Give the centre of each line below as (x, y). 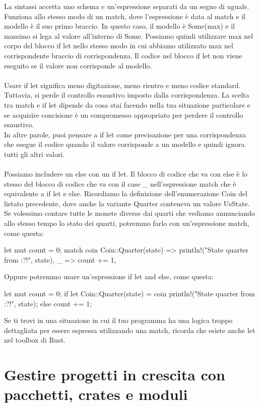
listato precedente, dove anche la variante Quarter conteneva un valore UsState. (127, 203)
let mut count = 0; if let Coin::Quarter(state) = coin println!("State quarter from (129, 294)
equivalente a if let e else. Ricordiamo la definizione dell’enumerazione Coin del (126, 193)
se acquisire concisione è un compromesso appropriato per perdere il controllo (124, 114)
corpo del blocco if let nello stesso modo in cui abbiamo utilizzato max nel (119, 46)
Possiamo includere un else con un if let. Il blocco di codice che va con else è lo (126, 174)
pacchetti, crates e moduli (96, 394)
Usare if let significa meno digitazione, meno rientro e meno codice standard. (122, 85)
